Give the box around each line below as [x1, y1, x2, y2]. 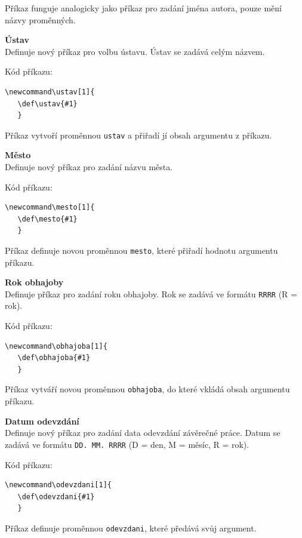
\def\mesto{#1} [17, 214, 78, 223]
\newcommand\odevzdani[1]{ [5, 481, 112, 490]
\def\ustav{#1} [17, 99, 78, 108]
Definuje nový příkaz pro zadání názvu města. [5, 161, 173, 173]
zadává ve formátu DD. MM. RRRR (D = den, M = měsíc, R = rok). [5, 438, 249, 450]
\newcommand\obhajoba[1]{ [5, 342, 107, 351]
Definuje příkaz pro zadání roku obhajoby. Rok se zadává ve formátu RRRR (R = [5, 287, 297, 300]
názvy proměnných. [5, 13, 76, 26]
